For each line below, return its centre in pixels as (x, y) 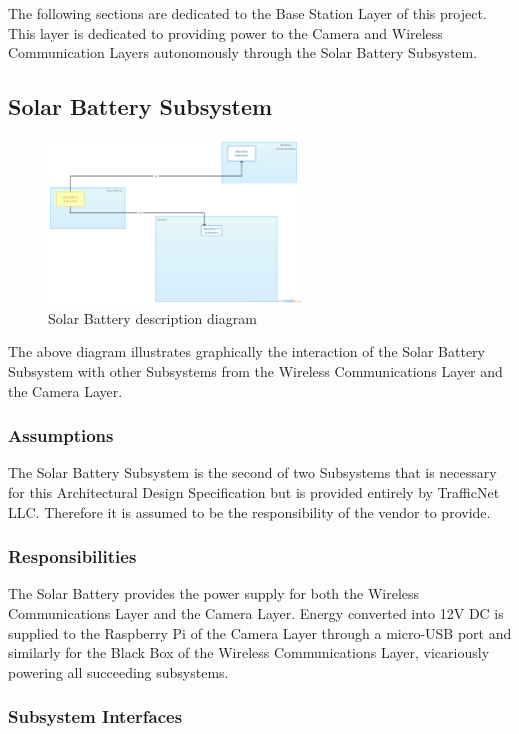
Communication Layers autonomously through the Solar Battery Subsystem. (243, 52)
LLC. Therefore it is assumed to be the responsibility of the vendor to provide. (249, 511)
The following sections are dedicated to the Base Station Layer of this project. (247, 13)
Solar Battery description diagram (152, 317)
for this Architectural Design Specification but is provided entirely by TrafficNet (254, 491)
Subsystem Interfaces (95, 716)
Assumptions (61, 435)
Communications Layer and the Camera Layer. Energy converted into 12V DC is (256, 612)
